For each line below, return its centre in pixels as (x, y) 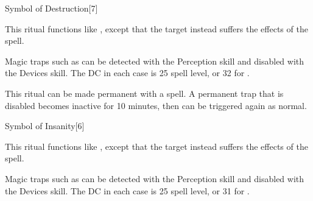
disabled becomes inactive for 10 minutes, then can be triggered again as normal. (156, 105)
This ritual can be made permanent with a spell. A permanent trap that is (144, 93)
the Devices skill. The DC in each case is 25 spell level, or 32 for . (127, 73)
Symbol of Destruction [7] (51, 8)
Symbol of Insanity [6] (45, 126)
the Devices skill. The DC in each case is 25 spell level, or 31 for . (127, 190)
